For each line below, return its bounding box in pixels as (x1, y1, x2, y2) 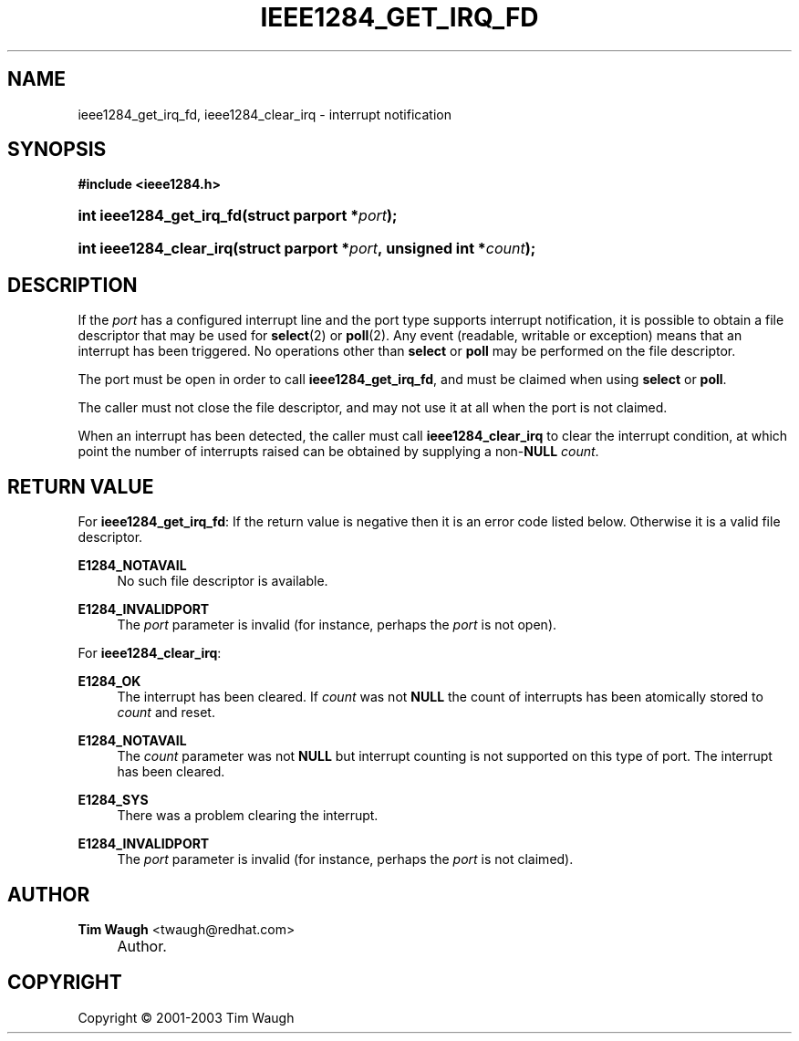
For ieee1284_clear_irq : (78, 645, 222, 661)
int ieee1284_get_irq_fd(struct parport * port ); (78, 206, 398, 225)
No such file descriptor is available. (117, 573, 328, 589)
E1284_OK (78, 673, 141, 690)
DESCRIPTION (7, 273, 138, 297)
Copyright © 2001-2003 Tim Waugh (78, 1009, 295, 1025)
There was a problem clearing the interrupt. (117, 807, 379, 824)
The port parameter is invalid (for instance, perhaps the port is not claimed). (117, 851, 574, 868)
